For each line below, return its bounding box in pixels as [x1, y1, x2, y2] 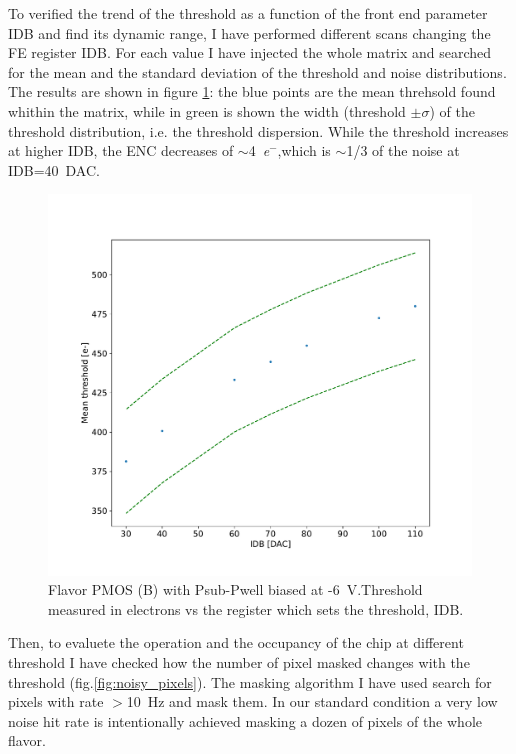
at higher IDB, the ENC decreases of [8, 140, 234, 161]
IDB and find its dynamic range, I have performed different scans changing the [8, 22, 491, 43]
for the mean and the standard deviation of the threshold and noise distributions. [8, 61, 507, 82]
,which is [277, 140, 331, 161]
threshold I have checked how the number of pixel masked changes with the [8, 652, 470, 673]
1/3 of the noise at [346, 140, 460, 161]
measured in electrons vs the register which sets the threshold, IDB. [48, 598, 464, 619]
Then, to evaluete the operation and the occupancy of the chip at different [8, 632, 464, 653]
